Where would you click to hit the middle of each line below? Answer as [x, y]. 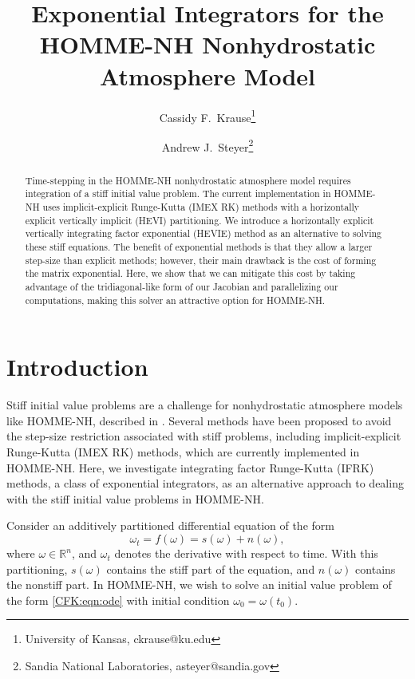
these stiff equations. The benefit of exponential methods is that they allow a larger [199, 247]
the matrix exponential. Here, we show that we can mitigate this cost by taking [190, 273]
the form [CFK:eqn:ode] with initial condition [118, 600]
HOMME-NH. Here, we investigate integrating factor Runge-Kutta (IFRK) [190, 467]
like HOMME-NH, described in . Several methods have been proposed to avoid [199, 420]
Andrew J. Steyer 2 [207, 145]
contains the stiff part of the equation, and [211, 568]
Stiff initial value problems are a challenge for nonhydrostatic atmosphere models [205, 405]
